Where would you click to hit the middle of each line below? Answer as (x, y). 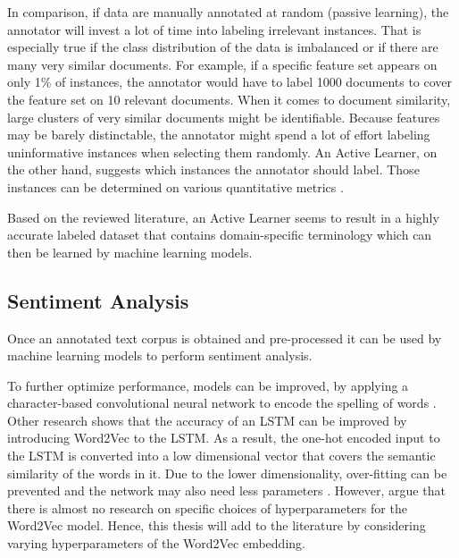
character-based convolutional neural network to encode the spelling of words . (222, 403)
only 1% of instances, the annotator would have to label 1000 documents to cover (230, 82)
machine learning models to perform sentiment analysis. (160, 355)
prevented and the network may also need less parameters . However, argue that (226, 490)
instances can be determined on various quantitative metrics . (175, 186)
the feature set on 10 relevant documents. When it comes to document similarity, (229, 99)
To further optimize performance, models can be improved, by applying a (208, 385)
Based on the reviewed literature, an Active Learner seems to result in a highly (223, 217)
